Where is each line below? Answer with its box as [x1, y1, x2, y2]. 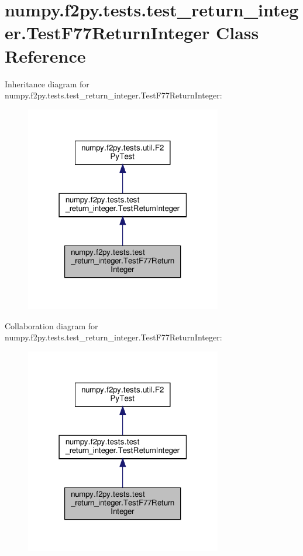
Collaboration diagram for [5, 319, 98, 332]
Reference [5, 43, 86, 67]
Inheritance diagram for [5, 77, 89, 90]
